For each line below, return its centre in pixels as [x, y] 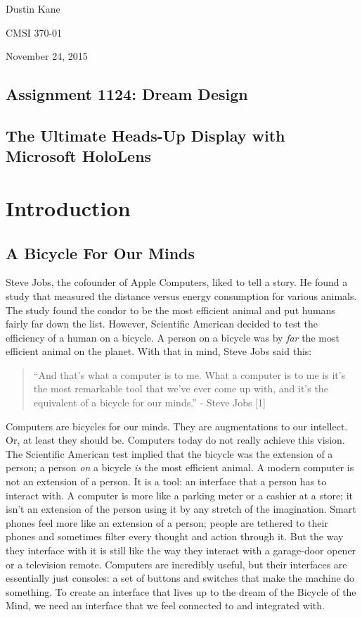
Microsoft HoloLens [79, 156]
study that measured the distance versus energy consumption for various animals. [181, 295]
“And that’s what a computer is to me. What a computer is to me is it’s [189, 374]
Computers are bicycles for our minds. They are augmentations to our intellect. [177, 426]
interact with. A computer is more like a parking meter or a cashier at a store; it [179, 495]
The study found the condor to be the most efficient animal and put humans [170, 310]
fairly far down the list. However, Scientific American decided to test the [162, 324]
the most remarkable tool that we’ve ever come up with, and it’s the [181, 388]
